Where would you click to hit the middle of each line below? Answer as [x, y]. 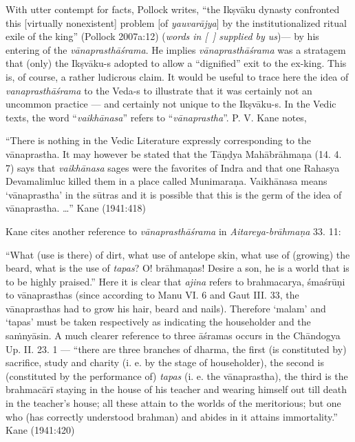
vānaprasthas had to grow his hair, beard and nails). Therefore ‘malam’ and [166, 308]
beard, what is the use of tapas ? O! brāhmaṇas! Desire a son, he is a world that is [177, 268]
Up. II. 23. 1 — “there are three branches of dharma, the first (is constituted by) [176, 349]
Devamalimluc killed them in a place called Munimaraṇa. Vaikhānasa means [166, 181]
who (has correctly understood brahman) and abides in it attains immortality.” [172, 416]
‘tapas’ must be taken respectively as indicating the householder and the [158, 322]
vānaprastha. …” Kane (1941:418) [76, 208]
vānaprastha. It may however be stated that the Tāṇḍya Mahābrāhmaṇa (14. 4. [174, 153]
